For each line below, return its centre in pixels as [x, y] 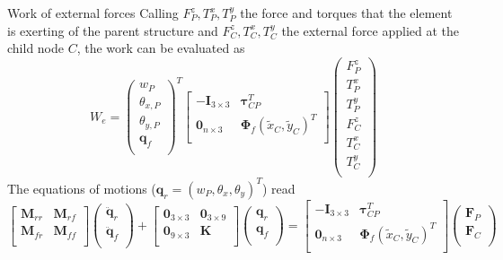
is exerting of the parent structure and [113, 30]
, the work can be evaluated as [161, 48]
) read [278, 188]
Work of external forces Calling [93, 13]
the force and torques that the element [346, 13]
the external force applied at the [371, 30]
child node [36, 48]
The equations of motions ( [82, 188]
